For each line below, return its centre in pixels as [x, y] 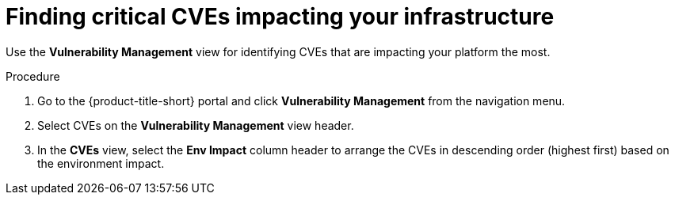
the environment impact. [101, 163]
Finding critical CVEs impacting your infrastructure [280, 17]
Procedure [33, 76]
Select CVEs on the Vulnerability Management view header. [196, 125]
